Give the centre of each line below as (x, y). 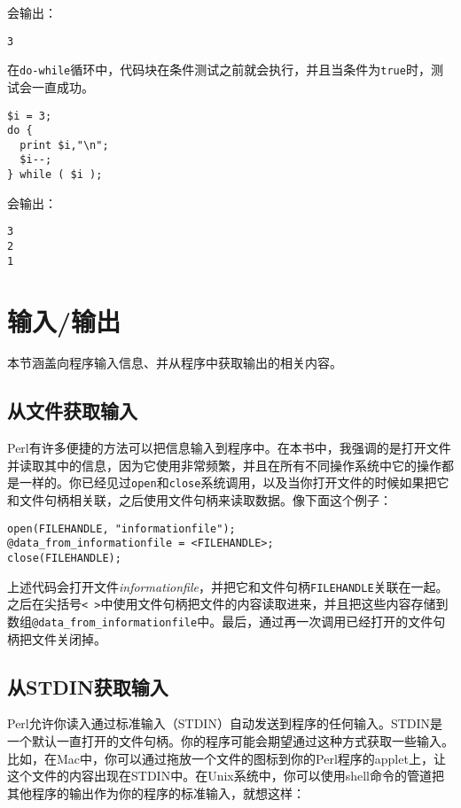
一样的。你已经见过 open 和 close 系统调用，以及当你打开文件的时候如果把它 (234, 482)
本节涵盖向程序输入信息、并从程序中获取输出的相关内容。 (175, 363)
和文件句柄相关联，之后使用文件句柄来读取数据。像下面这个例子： (199, 500)
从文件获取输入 (72, 411)
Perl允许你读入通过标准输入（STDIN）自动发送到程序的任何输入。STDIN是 (225, 723)
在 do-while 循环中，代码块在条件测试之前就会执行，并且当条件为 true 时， (219, 70)
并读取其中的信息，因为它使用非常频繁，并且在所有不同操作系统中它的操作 (224, 465)
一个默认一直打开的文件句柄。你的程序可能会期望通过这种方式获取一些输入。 (230, 741)
